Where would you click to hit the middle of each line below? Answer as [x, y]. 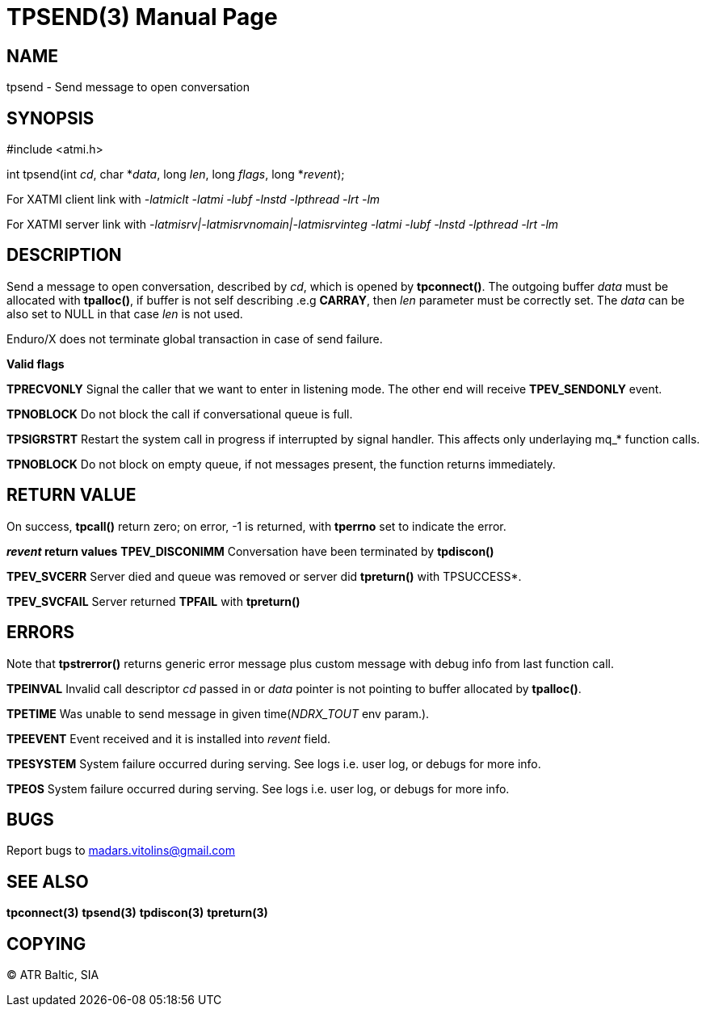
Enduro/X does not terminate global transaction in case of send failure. [195, 338]
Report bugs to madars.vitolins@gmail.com [121, 851]
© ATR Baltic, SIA [53, 975]
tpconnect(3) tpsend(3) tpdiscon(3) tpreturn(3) [137, 913]
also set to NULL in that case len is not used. [125, 313]
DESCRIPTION [64, 255]
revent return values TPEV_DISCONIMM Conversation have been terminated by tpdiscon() [250, 551]
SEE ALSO [48, 881]
